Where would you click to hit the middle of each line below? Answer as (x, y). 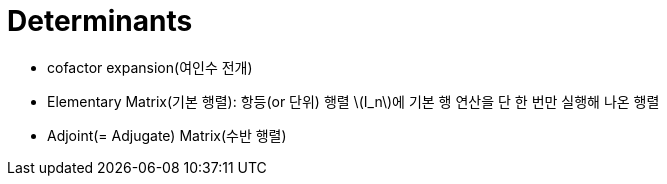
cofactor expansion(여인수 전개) (150, 67)
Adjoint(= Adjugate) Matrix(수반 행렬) (167, 135)
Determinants (100, 21)
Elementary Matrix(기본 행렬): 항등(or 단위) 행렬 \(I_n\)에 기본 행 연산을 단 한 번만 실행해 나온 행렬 (353, 101)
